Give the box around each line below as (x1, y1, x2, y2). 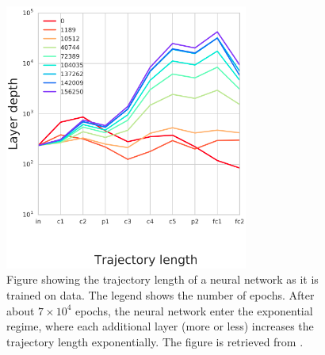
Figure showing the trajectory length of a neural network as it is (6, 271, 319, 288)
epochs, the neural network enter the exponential (75, 302, 313, 319)
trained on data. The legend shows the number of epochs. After (6, 286, 315, 303)
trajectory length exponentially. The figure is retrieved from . (6, 333, 304, 349)
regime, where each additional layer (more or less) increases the (6, 318, 314, 334)
